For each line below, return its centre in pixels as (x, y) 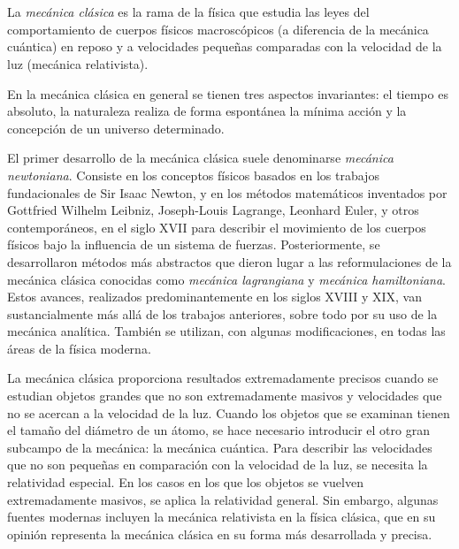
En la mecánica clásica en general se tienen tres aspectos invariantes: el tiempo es (228, 93)
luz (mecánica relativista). (78, 63)
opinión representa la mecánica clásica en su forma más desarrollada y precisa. (220, 534)
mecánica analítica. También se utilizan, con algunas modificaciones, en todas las (226, 331)
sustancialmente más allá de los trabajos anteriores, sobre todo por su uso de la (222, 313)
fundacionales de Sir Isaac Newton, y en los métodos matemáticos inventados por (227, 192)
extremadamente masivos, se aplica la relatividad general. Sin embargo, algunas (223, 499)
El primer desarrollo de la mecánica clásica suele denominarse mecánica (200, 158)
